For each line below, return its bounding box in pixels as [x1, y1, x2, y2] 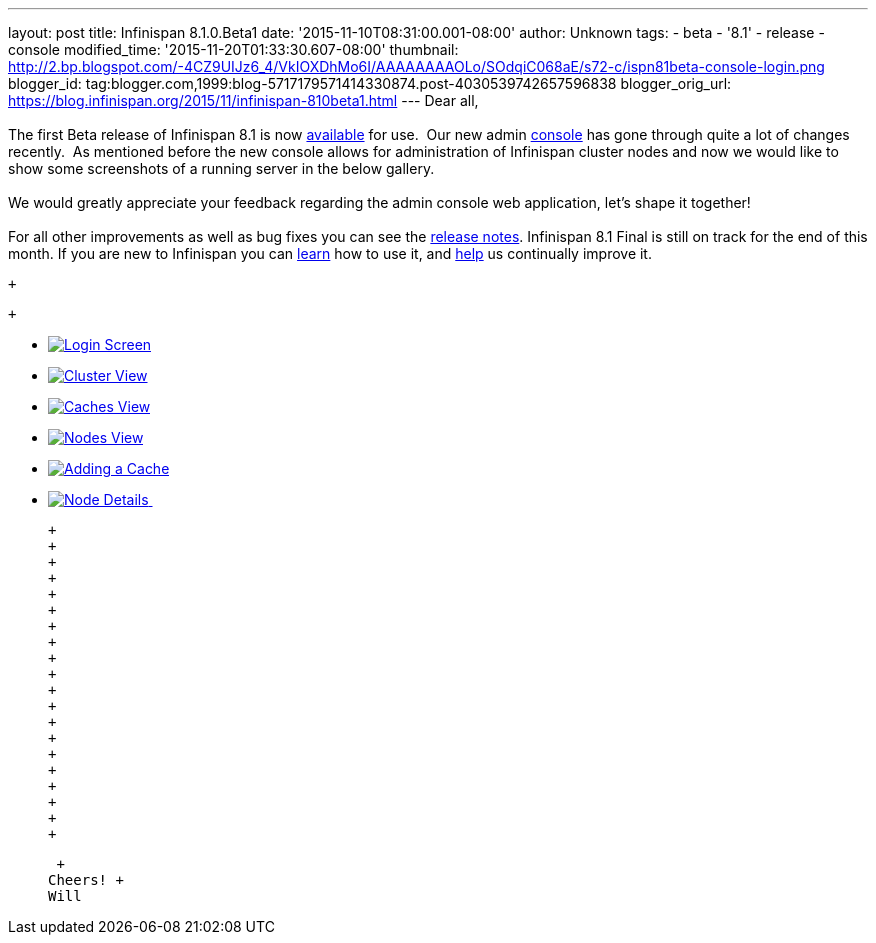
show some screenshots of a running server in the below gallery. [8, 160, 435, 177]
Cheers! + [48, 872, 124, 888]
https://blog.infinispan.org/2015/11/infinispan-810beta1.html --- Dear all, [8, 92, 479, 109]
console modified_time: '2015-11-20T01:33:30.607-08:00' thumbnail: [8, 41, 459, 58]
